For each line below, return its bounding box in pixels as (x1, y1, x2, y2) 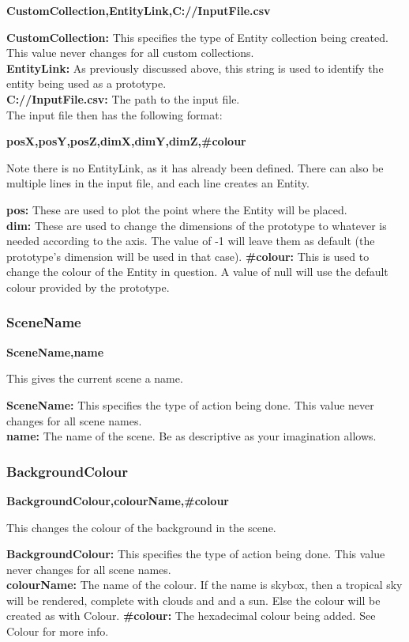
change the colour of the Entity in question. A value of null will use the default (6, 263, 388, 280)
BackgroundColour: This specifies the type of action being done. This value (6, 546, 385, 562)
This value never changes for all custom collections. (6, 44, 254, 61)
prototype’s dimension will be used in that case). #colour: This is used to (6, 247, 370, 264)
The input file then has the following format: (6, 106, 223, 123)
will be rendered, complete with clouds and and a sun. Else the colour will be (6, 591, 381, 608)
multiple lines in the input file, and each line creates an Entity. (6, 175, 310, 191)
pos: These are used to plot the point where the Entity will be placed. (6, 201, 347, 217)
